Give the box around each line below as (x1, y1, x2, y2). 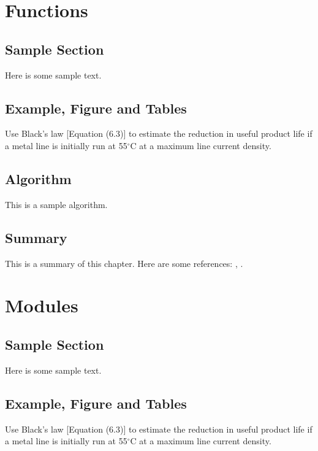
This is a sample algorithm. (5, 198, 108, 210)
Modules (5, 293, 78, 318)
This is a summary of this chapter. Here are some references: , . (5, 256, 243, 269)
